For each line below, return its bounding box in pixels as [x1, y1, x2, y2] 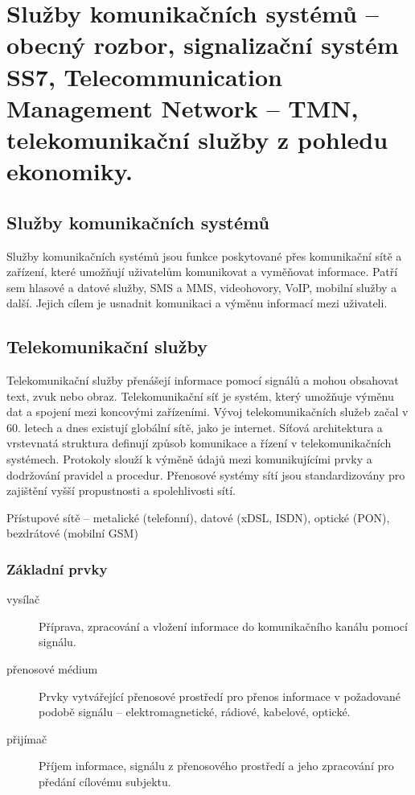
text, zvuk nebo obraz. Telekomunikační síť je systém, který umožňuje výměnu [6, 387, 394, 404]
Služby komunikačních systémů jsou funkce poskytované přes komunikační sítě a [6, 247, 402, 264]
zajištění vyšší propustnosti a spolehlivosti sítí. [6, 482, 236, 499]
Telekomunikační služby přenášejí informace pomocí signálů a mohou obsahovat [6, 372, 399, 389]
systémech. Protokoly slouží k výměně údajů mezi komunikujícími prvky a [6, 451, 372, 468]
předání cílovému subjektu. [39, 773, 171, 789]
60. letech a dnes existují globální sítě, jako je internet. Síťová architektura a [6, 418, 383, 435]
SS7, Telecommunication [6, 60, 282, 93]
